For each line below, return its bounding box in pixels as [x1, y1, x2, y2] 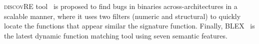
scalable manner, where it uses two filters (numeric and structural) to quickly [4, 10, 241, 21]
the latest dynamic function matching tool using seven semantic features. [4, 30, 227, 40]
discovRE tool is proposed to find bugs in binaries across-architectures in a [4, 1, 237, 11]
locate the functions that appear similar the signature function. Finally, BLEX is [4, 20, 255, 31]
